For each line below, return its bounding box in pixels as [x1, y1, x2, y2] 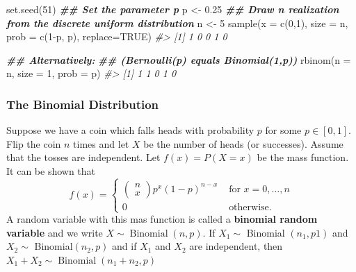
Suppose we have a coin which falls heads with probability [6, 123, 254, 137]
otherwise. [229, 202, 272, 212]
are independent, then [189, 239, 283, 253]
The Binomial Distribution [6, 95, 159, 112]
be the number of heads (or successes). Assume [143, 136, 343, 151]
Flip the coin [6, 136, 61, 151]
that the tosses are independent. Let [6, 150, 161, 164]
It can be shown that [6, 163, 96, 178]
